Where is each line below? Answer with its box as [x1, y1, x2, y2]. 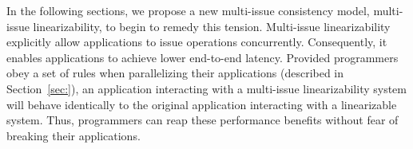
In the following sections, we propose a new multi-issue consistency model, [6, 2, 370, 18]
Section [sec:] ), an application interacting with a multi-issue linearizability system [6, 80, 407, 96]
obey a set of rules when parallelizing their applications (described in [6, 65, 344, 81]
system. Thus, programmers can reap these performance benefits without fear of [6, 112, 399, 128]
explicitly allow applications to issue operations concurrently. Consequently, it [6, 33, 387, 50]
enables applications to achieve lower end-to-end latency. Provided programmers [6, 49, 399, 65]
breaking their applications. [6, 127, 141, 143]
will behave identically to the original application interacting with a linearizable [6, 96, 397, 112]
